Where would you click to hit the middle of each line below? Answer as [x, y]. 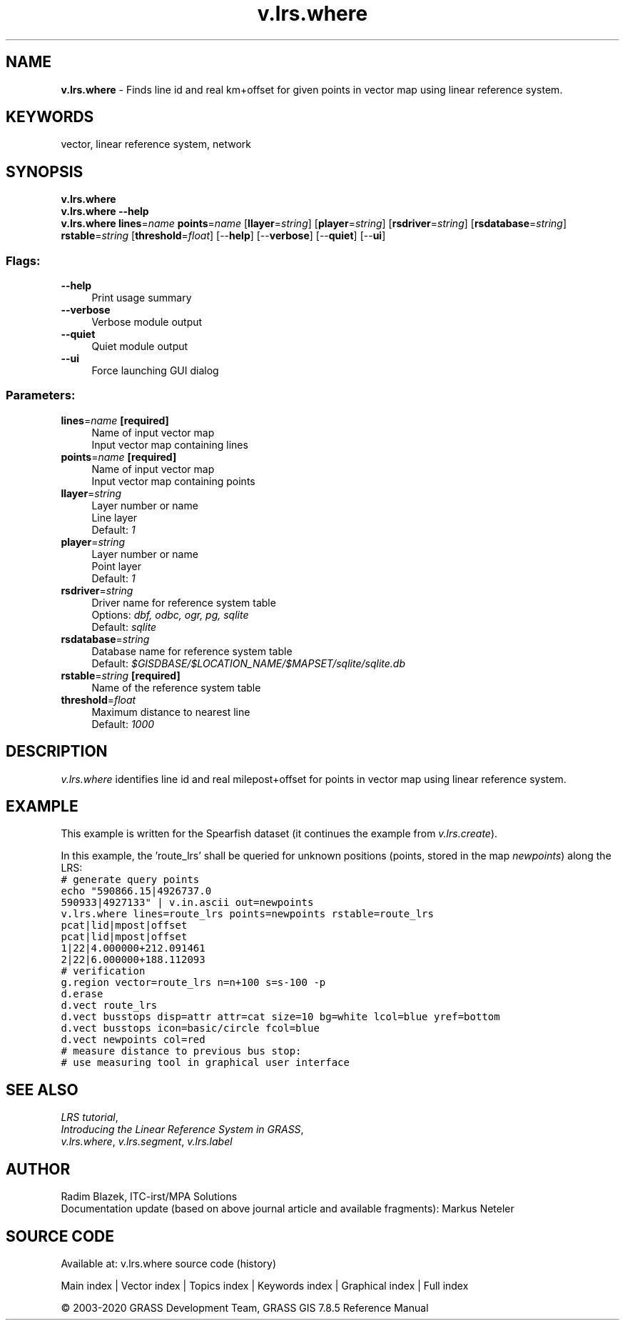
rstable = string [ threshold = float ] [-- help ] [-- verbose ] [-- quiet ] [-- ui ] [223, 236]
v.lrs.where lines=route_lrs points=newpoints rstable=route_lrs [247, 914]
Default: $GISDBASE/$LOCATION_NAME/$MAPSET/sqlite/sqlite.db [248, 663]
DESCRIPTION [57, 752]
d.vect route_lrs [109, 1006]
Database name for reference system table [192, 651]
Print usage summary [142, 298]
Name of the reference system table [176, 687]
